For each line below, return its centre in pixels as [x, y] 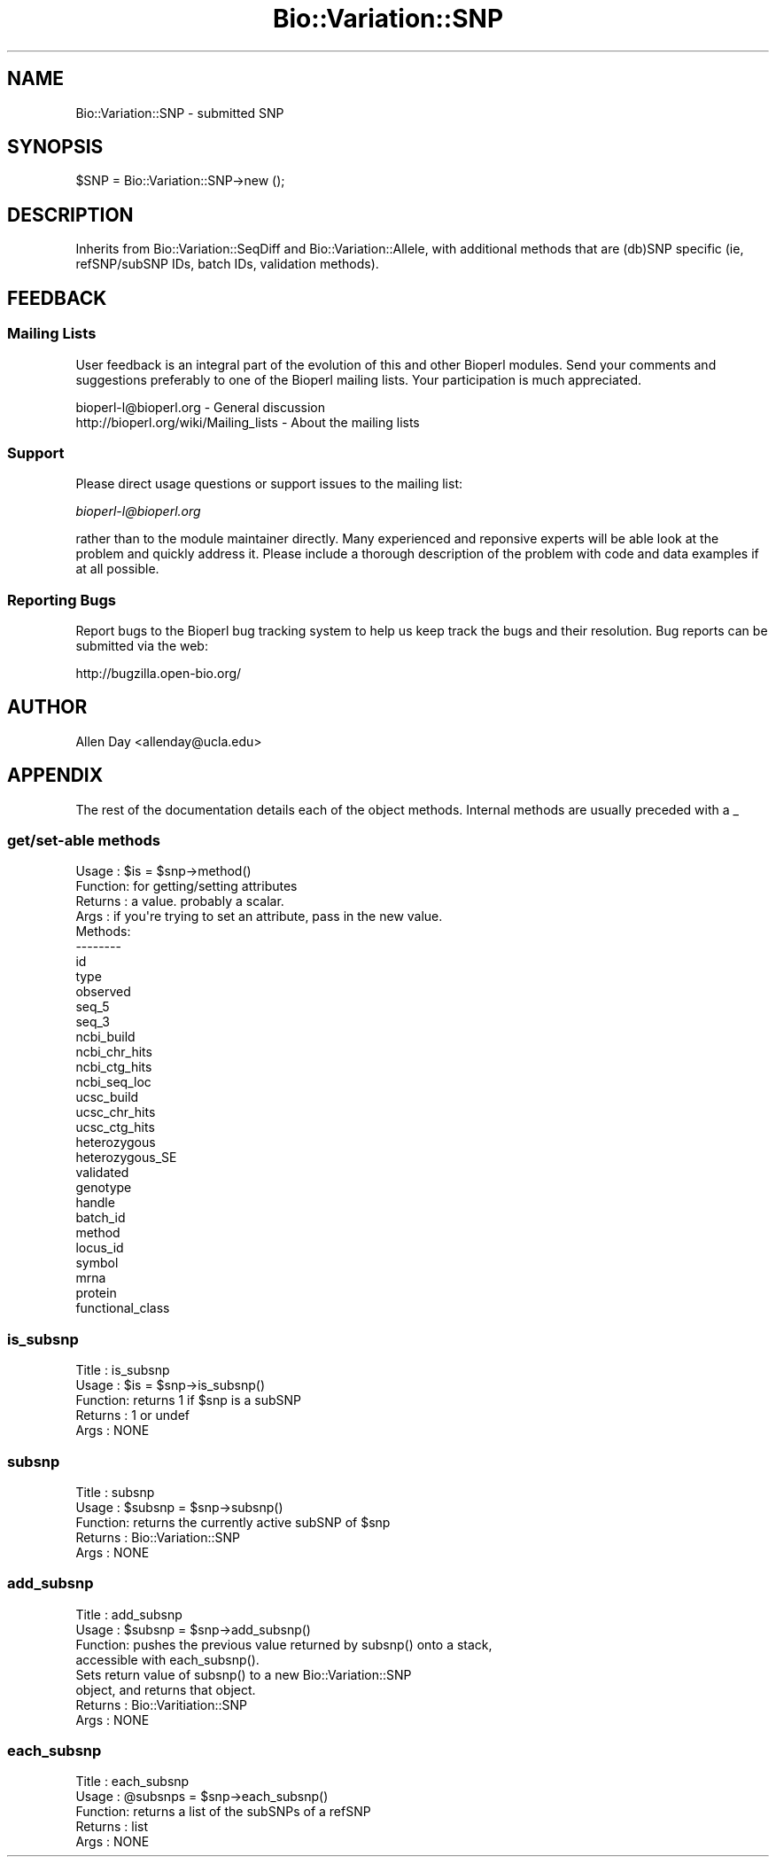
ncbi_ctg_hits [114, 1067]
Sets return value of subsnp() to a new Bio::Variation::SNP [244, 1674]
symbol [97, 1263]
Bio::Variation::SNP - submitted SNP [180, 113]
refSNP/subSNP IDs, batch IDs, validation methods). [227, 264]
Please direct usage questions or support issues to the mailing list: [269, 484]
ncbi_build [105, 1037]
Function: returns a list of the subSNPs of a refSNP [223, 1812]
